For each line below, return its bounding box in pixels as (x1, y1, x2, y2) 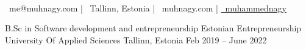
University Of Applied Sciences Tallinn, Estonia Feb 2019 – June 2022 (5, 33, 267, 46)
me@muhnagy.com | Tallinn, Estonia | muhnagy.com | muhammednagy (9, 1, 286, 14)
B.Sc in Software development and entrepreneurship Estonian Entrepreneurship (5, 22, 302, 34)
